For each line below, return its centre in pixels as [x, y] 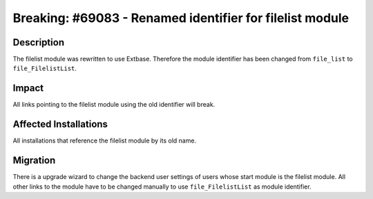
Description [39, 42]
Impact [28, 88]
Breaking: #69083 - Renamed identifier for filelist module [181, 18]
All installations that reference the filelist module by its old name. [105, 140]
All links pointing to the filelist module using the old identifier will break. [114, 105]
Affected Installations [60, 124]
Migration [34, 161]
